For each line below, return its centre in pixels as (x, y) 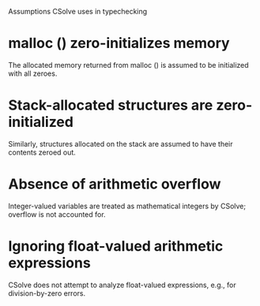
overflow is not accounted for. (57, 214)
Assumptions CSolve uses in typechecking (78, 11)
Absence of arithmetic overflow (115, 184)
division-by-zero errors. (47, 293)
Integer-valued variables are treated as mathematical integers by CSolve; (127, 206)
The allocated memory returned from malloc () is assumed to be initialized (128, 65)
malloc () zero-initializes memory (119, 43)
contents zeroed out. (42, 152)
